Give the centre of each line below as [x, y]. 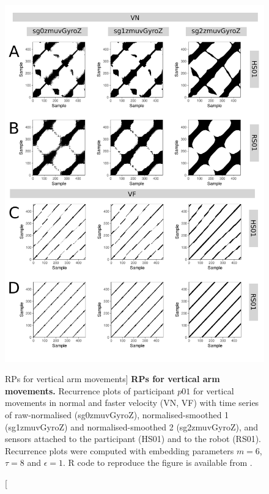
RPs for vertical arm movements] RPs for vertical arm [112, 379]
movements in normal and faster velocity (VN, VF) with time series [132, 403]
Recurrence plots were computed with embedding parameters [120, 450]
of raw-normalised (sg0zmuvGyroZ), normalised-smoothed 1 [117, 414]
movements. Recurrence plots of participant [90, 390]
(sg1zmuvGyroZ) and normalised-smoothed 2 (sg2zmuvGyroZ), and [132, 426]
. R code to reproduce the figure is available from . [158, 463]
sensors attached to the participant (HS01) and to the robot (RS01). [133, 439]
